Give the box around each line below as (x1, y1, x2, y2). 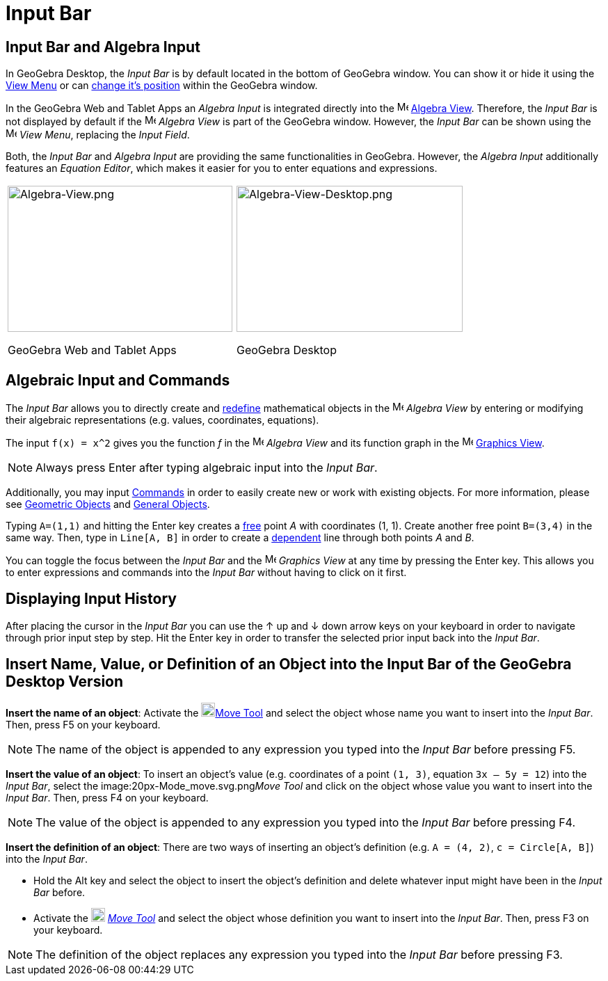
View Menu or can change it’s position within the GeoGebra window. (6, 79, 318, 92)
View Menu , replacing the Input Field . (19, 129, 190, 141)
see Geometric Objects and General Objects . (6, 498, 210, 511)
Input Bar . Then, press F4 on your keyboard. (6, 791, 209, 804)
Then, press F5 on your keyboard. (6, 718, 161, 731)
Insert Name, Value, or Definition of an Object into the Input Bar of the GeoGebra (6, 655, 572, 673)
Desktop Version (6, 673, 124, 691)
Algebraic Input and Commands (6, 371, 230, 389)
